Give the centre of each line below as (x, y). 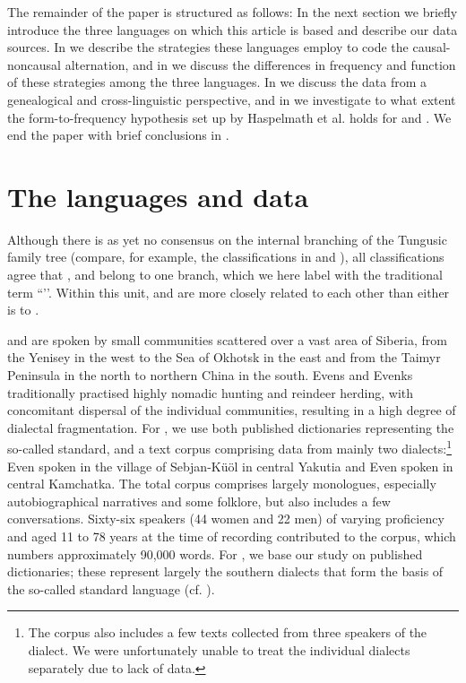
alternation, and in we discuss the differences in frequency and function (260, 64)
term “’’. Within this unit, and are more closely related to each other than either (229, 292)
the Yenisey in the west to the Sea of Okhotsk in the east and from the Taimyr (224, 357)
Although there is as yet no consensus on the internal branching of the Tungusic (227, 239)
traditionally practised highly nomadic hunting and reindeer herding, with (211, 392)
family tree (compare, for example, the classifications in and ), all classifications (226, 257)
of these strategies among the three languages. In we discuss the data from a (217, 82)
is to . (23, 310)
